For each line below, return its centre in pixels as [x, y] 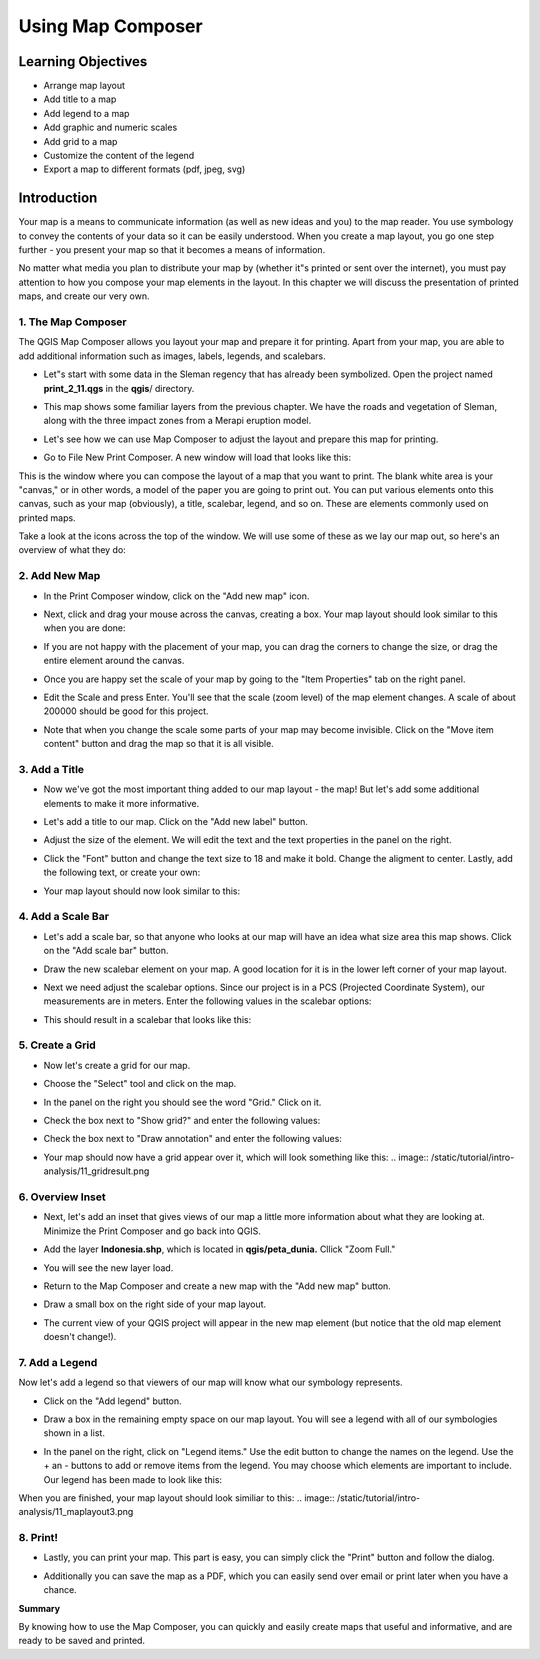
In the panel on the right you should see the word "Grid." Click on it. [182, 1102]
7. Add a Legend [58, 1362]
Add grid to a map [80, 141]
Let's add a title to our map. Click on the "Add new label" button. [176, 822]
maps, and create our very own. [84, 296]
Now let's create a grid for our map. [117, 1065]
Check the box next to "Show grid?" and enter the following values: [182, 1121]
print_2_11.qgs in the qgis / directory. [119, 388]
